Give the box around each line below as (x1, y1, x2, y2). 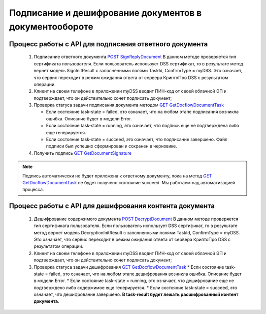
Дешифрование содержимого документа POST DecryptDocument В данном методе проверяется (33, 216, 238, 222)
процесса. (22, 187, 44, 193)
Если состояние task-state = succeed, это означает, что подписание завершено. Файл (46, 137, 228, 143)
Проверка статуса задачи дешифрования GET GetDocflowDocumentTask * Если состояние (33, 264, 224, 270)
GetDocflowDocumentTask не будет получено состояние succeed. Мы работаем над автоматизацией (22, 180, 235, 185)
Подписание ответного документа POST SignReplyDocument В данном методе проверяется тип (33, 54, 236, 60)
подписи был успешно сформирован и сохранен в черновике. (46, 143, 177, 149)
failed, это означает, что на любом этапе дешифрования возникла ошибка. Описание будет (49, 271, 242, 277)
